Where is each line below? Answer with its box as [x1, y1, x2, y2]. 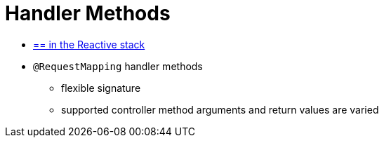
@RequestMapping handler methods [33, 60, 203, 72]
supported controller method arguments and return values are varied [61, 103, 379, 116]
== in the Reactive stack [33, 38, 145, 50]
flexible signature [61, 81, 141, 94]
